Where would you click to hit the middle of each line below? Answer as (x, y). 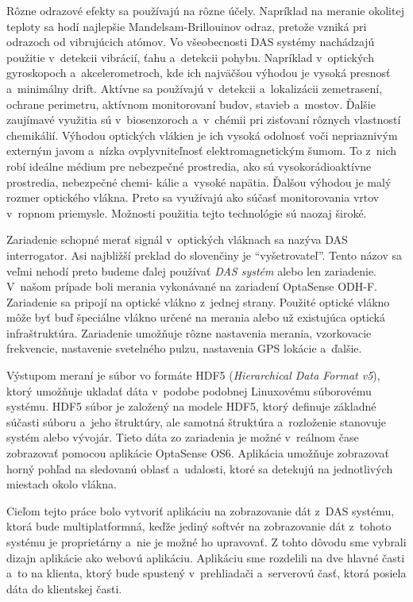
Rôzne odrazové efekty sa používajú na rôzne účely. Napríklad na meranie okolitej (205, 10)
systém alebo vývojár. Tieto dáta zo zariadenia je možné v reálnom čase (183, 437)
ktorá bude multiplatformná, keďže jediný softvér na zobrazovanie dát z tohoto (199, 526)
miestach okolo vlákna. (62, 484)
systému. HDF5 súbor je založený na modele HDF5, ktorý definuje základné (191, 406)
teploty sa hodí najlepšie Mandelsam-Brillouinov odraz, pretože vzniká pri (187, 26)
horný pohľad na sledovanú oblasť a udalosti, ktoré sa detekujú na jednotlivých (200, 468)
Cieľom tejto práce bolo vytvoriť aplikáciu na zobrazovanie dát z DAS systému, (201, 510)
